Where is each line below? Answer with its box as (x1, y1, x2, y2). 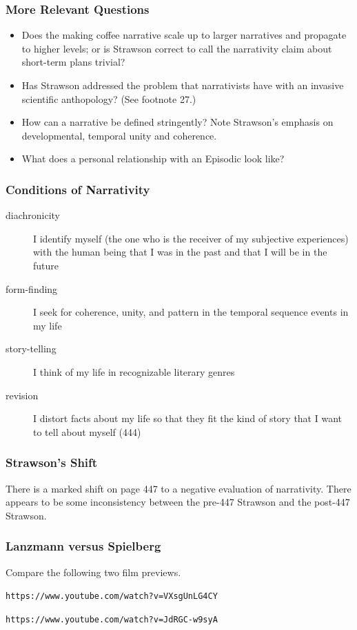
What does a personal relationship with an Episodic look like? (21, 151, 285, 166)
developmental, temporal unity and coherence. (21, 128, 217, 142)
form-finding (6, 281, 58, 296)
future (33, 258, 59, 272)
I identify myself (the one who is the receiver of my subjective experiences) (33, 231, 349, 245)
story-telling (6, 341, 57, 356)
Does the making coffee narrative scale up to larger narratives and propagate (21, 28, 347, 42)
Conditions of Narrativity (6, 180, 150, 198)
